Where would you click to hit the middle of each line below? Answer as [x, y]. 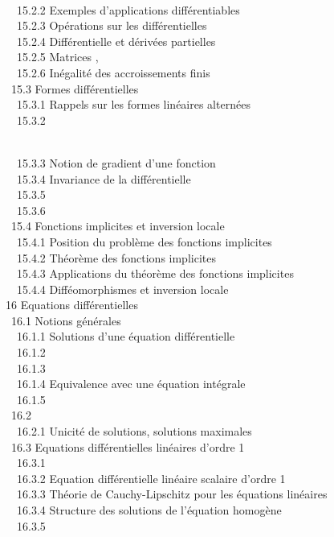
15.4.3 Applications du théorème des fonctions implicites [155, 273]
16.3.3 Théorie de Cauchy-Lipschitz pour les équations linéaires [172, 494]
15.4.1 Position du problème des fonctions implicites [144, 241]
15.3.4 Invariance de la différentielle [104, 178]
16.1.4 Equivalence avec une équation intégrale [131, 384]
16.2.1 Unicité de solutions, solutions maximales [134, 431]
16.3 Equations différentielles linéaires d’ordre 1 [128, 446]
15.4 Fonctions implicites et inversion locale [118, 226]
